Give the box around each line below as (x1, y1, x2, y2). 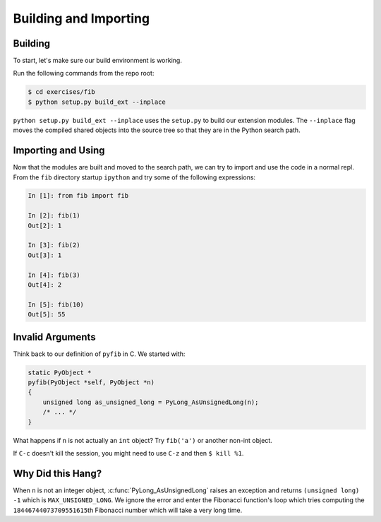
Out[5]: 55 (28, 311, 66, 319)
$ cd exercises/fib (28, 88, 95, 96)
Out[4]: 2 (28, 281, 62, 289)
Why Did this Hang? (13, 467, 102, 480)
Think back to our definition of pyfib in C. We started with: (13, 350, 186, 358)
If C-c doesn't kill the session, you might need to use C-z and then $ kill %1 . (13, 449, 244, 457)
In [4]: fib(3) (28, 271, 80, 279)
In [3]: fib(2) (28, 241, 80, 249)
